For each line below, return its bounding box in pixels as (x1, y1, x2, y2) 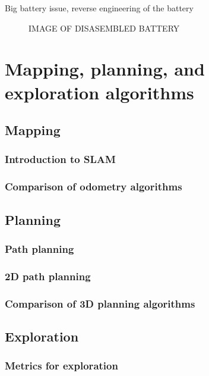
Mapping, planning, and (5, 57, 205, 81)
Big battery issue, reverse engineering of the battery (5, 2, 194, 14)
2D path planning (5, 268, 91, 283)
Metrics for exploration (5, 358, 118, 373)
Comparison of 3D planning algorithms (5, 296, 195, 311)
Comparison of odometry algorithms (5, 179, 182, 194)
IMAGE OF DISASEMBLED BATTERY (28, 21, 180, 34)
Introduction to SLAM (5, 152, 116, 167)
